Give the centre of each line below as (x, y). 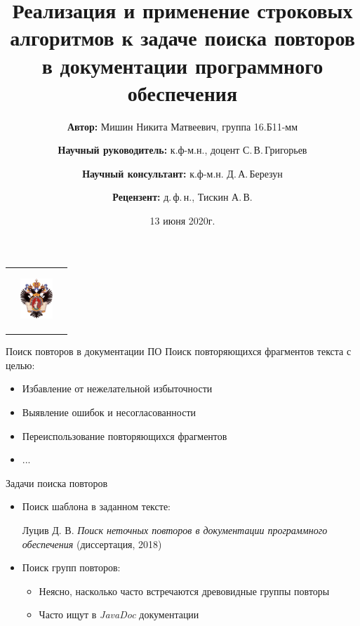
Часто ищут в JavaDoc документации (119, 614)
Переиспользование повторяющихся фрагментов (125, 435)
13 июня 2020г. (182, 221)
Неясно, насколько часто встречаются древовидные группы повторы (184, 591)
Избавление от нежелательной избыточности (117, 388)
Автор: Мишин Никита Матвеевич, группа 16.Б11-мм (182, 126)
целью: (20, 365)
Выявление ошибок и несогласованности (109, 412)
